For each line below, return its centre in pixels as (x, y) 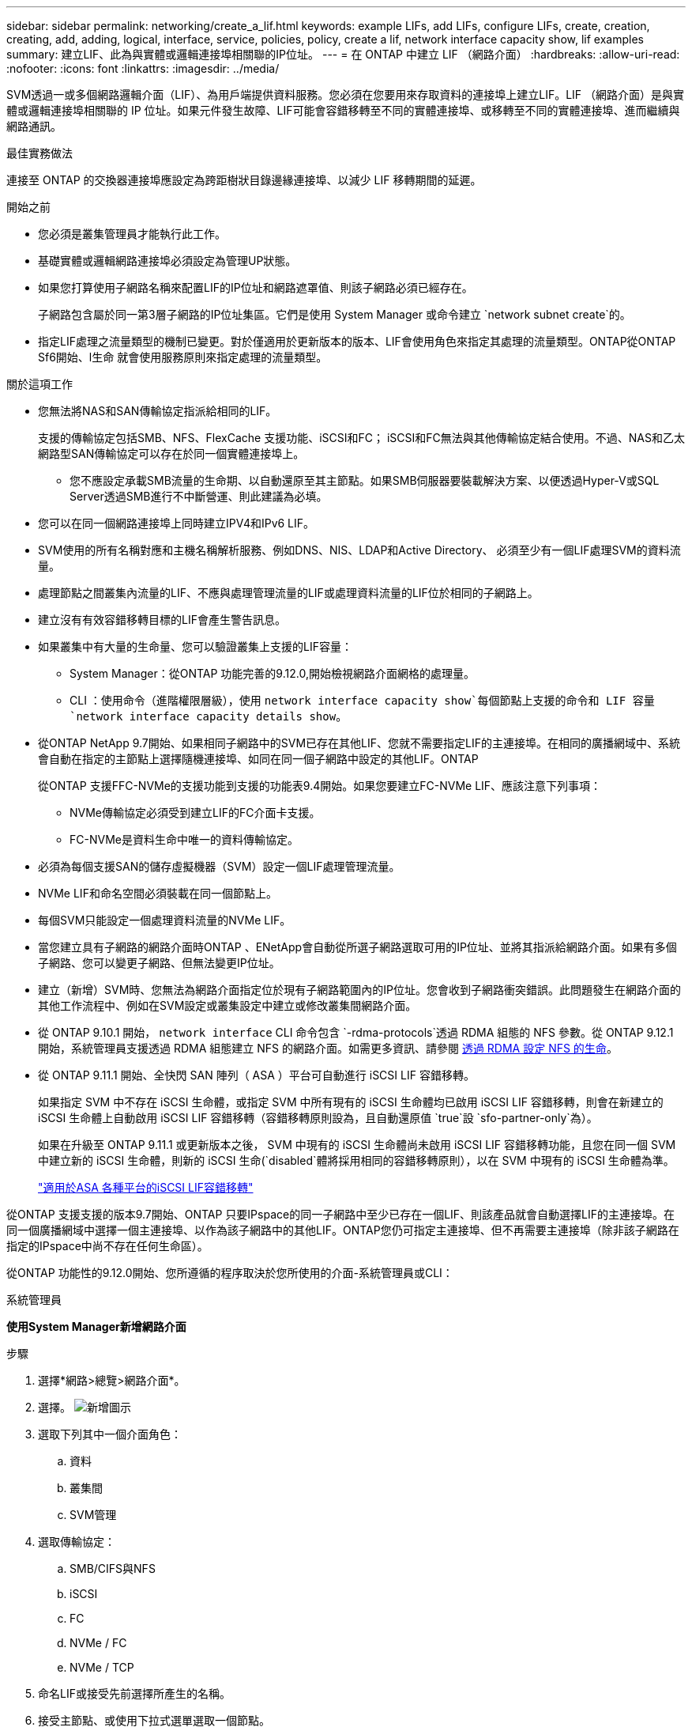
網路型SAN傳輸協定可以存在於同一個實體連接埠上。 (171, 453)
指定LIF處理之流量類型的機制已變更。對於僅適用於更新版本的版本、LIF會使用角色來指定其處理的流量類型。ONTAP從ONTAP (357, 341)
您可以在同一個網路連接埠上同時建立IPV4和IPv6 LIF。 (177, 523)
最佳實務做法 (39, 153)
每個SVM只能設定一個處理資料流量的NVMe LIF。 (165, 920)
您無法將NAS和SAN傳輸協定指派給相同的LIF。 (158, 411)
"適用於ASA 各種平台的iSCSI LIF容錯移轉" (146, 1187)
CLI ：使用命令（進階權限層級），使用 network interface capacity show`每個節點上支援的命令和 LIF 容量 (362, 700)
